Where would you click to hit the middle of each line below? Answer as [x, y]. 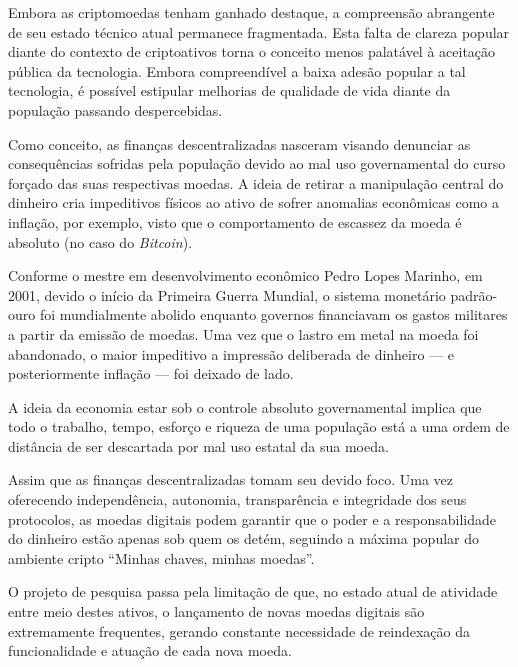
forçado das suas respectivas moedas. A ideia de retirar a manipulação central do [256, 182]
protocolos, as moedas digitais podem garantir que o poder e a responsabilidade [252, 518]
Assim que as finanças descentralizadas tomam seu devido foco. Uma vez [231, 479]
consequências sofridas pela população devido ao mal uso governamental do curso [257, 163]
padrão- [474, 294]
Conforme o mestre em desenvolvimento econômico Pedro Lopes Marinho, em [245, 275]
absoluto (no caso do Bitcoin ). [100, 241]
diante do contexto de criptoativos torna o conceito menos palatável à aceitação [252, 51]
